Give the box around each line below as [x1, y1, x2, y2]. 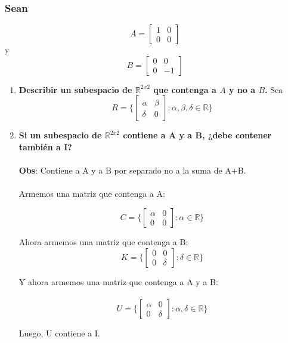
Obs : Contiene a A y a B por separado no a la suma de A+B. [18, 164, 246, 177]
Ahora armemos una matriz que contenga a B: [18, 235, 188, 248]
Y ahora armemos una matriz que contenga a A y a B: [18, 275, 218, 288]
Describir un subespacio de [18, 83, 132, 95]
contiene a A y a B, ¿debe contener [123, 129, 272, 141]
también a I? [18, 141, 72, 153]
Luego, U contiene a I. [18, 326, 100, 339]
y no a [229, 83, 256, 95]
